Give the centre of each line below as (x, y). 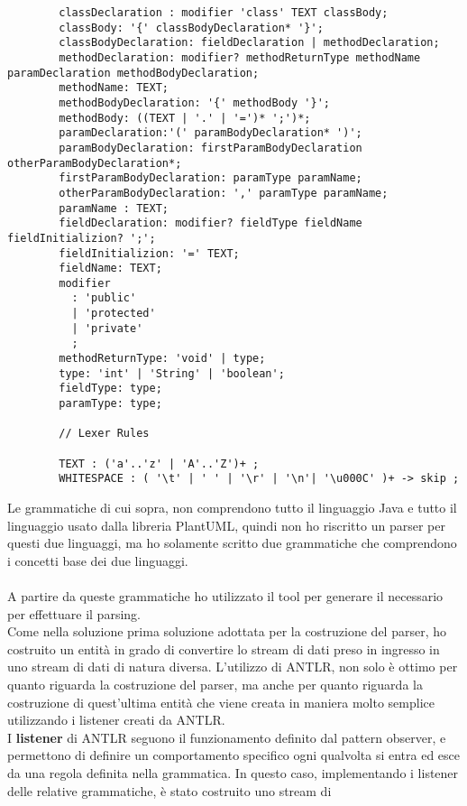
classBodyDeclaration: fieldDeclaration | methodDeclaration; (249, 43)
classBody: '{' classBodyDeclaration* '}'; (191, 28)
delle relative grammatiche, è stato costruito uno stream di (169, 790)
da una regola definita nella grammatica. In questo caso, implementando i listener (233, 772)
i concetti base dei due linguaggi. (98, 560)
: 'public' (104, 298)
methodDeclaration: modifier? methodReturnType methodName (240, 57)
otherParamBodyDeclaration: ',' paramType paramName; (224, 193)
